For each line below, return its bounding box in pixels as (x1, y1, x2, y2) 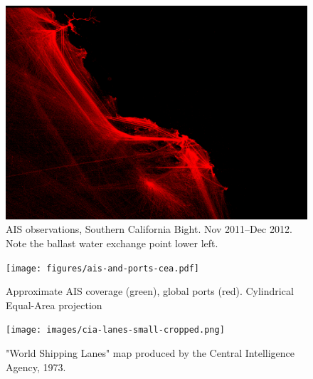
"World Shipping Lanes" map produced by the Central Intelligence (6, 346, 295, 360)
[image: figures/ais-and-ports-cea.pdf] (6, 263, 200, 274)
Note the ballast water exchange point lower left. (6, 235, 218, 250)
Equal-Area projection (6, 297, 102, 312)
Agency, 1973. (6, 359, 66, 374)
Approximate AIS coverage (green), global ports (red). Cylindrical (6, 284, 294, 298)
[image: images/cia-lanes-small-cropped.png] (6, 325, 225, 336)
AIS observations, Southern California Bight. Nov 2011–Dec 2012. (6, 222, 292, 237)
